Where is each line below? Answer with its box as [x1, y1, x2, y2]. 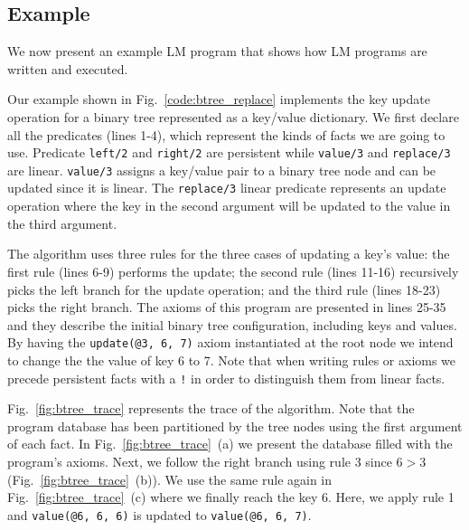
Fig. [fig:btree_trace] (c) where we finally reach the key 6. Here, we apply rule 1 [7, 487, 455, 506]
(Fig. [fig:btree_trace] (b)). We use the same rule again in [7, 469, 333, 488]
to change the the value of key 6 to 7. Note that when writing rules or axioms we [7, 350, 456, 369]
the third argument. [7, 213, 117, 232]
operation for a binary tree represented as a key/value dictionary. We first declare [7, 107, 459, 126]
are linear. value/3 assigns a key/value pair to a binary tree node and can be [7, 160, 436, 179]
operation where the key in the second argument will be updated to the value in [7, 196, 451, 215]
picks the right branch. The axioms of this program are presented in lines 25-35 [7, 298, 446, 317]
